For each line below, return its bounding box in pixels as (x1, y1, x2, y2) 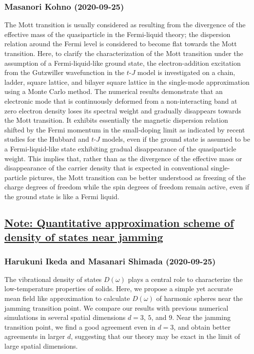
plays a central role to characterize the (128, 274, 243, 284)
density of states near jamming (4, 229, 163, 244)
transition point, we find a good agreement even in (4, 321, 156, 332)
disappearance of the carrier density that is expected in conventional (4, 163, 209, 173)
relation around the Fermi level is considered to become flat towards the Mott (4, 38, 237, 49)
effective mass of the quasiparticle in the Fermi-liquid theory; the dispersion (4, 29, 231, 39)
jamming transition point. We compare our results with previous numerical (4, 302, 229, 313)
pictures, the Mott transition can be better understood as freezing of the (29, 172, 246, 182)
